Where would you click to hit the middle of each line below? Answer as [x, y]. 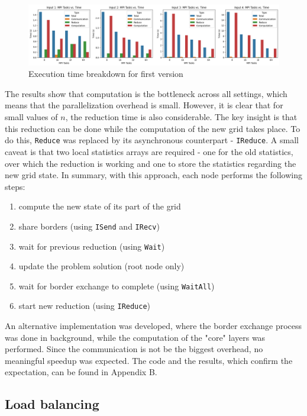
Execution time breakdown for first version [106, 74]
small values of [31, 117]
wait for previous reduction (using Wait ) [92, 246]
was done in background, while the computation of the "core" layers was [135, 337]
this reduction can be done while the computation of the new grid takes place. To [153, 128]
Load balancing [52, 404]
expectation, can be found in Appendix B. [81, 372]
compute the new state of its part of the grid [100, 206]
